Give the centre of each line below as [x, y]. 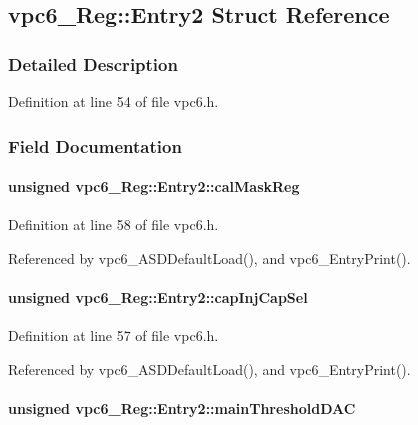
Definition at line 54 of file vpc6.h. [113, 101]
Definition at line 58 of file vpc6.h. [113, 224]
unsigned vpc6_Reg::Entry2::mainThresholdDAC [182, 408]
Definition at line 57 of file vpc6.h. [113, 335]
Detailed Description [93, 63]
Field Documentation [95, 145]
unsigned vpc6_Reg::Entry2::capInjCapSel [158, 297]
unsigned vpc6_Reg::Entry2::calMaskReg [154, 186]
